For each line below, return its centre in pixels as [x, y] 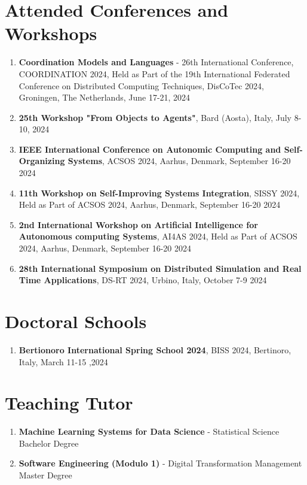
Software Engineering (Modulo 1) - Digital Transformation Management [160, 463]
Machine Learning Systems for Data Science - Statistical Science [149, 431]
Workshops [51, 33]
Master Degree [45, 475]
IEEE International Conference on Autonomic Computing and [150, 149]
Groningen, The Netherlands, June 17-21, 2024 [105, 97]
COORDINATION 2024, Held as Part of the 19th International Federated [154, 73]
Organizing [42, 161]
